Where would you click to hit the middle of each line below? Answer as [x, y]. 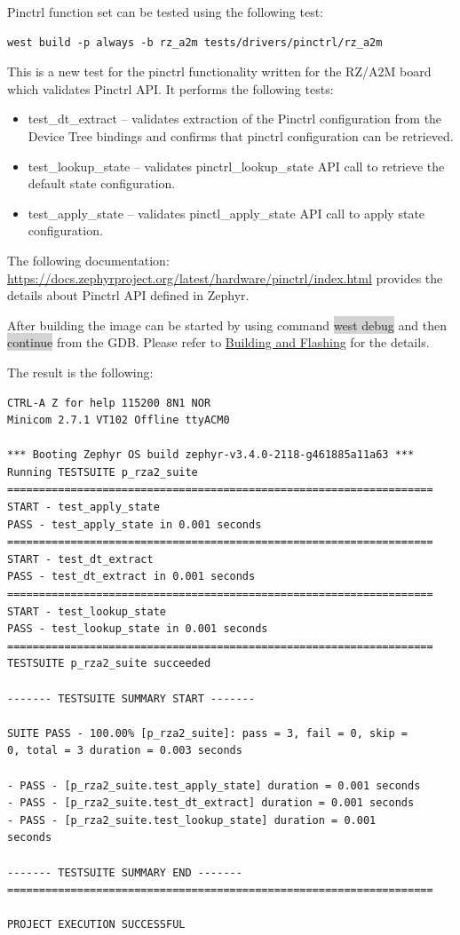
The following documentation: [88, 260]
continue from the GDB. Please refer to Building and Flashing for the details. [218, 342]
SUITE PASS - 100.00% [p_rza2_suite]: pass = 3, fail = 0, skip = [208, 733]
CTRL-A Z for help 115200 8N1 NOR [109, 403]
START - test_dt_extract [80, 559]
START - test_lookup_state [87, 611]
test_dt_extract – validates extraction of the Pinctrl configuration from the [235, 119]
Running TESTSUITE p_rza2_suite [103, 472]
